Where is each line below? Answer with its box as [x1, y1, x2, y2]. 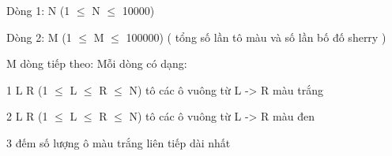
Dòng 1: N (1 [6, 2, 70, 18]
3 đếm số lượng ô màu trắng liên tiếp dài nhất [6, 134, 231, 150]
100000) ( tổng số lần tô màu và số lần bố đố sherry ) [126, 28, 386, 45]
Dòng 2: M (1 [6, 28, 72, 45]
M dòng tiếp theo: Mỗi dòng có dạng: [6, 55, 187, 72]
